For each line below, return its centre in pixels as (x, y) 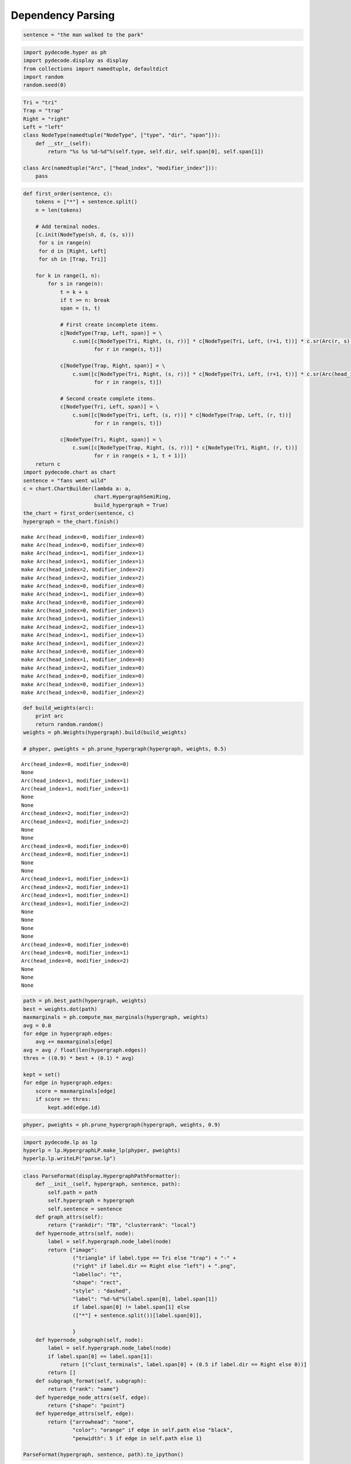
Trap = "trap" (43, 111)
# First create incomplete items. (109, 325)
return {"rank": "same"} (83, 1389)
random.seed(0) (45, 85)
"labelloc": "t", (97, 1274)
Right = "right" (47, 119)
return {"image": (73, 1250)
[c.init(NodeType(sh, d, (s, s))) (85, 235)
